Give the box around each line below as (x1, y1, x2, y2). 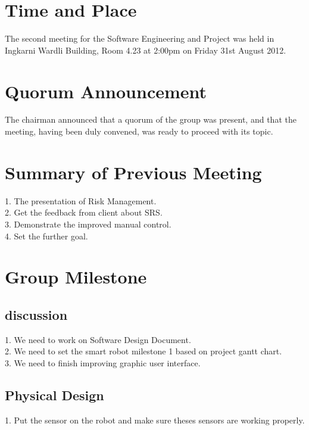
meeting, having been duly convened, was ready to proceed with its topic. (5, 125, 273, 138)
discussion (5, 305, 68, 323)
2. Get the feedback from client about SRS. (5, 206, 163, 219)
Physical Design (5, 385, 104, 404)
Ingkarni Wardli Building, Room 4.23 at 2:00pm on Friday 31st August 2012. (5, 43, 286, 56)
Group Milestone (5, 264, 147, 289)
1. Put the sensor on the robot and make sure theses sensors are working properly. (5, 413, 305, 426)
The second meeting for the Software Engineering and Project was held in (5, 32, 274, 45)
